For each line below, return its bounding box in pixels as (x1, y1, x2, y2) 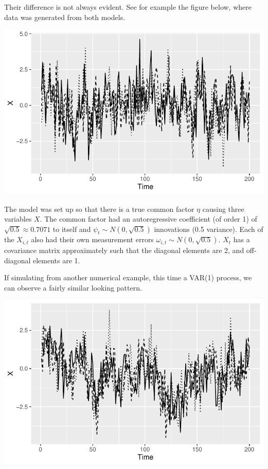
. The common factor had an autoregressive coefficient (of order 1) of (40, 213, 257, 224)
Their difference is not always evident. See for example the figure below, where (4, 2, 252, 12)
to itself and (52, 223, 91, 234)
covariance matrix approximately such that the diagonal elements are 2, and (4, 244, 244, 255)
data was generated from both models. (4, 11, 126, 22)
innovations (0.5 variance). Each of (154, 223, 263, 234)
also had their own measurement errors (31, 234, 154, 245)
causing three (202, 203, 244, 214)
